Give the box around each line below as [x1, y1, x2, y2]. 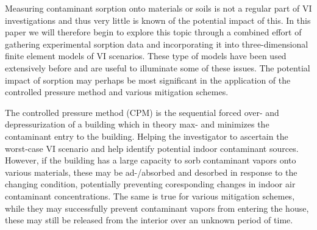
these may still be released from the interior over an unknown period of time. [5, 214, 293, 226]
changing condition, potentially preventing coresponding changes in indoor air [5, 178, 296, 190]
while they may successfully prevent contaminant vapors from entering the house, [5, 201, 309, 214]
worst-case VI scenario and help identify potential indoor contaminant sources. [5, 142, 299, 154]
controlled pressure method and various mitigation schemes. [5, 85, 229, 98]
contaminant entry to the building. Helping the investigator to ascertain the [5, 129, 288, 142]
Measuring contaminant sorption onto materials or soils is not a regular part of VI [5, 2, 312, 14]
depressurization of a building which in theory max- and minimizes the [5, 118, 269, 131]
